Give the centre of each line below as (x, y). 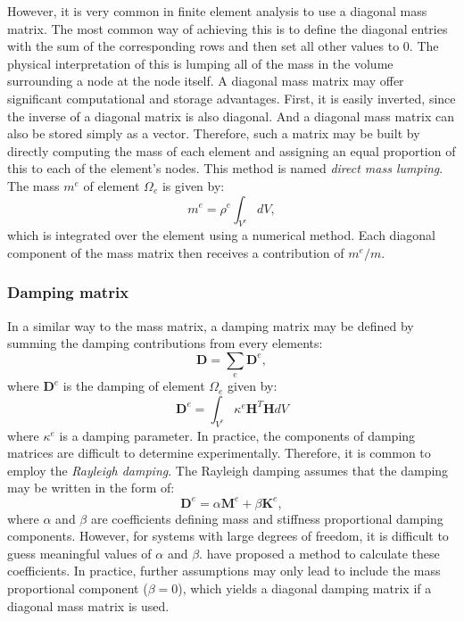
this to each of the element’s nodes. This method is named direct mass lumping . (225, 168)
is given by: (193, 185)
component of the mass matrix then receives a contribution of (176, 252)
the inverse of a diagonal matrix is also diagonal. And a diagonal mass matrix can (231, 116)
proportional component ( (78, 588)
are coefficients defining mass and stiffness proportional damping (267, 518)
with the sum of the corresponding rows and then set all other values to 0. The (223, 46)
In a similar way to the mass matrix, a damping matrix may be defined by (211, 325)
